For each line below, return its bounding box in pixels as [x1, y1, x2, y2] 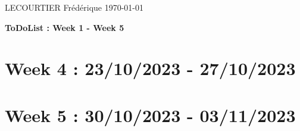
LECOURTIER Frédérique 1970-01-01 [5, 1, 144, 13]
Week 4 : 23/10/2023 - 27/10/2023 [5, 56, 296, 80]
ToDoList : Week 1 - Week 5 [5, 21, 124, 33]
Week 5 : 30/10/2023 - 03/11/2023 [5, 102, 296, 127]
